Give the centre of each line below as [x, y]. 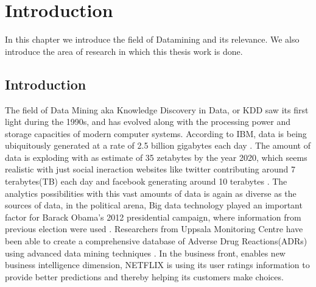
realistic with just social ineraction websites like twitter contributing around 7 [150, 169]
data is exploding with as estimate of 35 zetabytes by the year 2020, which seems [156, 157]
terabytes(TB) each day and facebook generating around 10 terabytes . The [146, 181]
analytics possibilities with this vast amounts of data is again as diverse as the [151, 193]
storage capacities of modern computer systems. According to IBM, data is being [156, 133]
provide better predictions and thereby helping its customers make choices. [144, 276]
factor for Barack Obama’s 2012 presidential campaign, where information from [153, 217]
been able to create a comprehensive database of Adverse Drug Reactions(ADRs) [156, 241]
